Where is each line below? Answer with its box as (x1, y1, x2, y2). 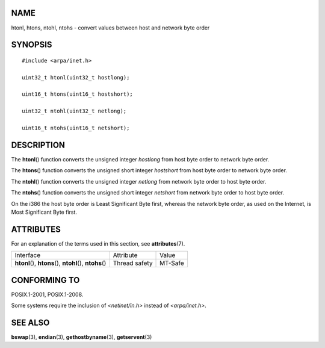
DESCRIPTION (11, 140, 66, 150)
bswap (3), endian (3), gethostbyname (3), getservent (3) (11, 334, 152, 341)
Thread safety (113, 259, 153, 267)
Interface (14, 251, 41, 259)
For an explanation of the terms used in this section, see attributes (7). (11, 240, 185, 247)
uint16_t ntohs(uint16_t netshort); (22, 125, 130, 132)
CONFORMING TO (11, 275, 80, 285)
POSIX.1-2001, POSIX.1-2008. (11, 291, 84, 298)
